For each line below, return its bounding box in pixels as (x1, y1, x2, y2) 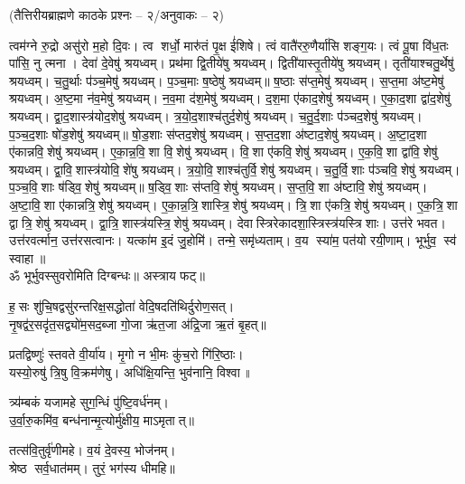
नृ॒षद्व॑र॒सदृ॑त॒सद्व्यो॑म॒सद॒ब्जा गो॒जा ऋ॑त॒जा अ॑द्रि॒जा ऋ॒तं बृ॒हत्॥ (9, 314, 266, 333)
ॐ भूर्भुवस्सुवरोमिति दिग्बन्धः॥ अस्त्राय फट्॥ (9, 266, 205, 285)
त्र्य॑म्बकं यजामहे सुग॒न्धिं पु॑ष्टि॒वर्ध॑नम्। (9, 393, 169, 412)
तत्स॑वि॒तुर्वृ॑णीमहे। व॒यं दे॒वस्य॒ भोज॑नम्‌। (9, 441, 176, 460)
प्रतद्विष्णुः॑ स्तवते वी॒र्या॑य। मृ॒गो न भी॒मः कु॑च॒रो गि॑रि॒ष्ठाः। (9, 345, 244, 364)
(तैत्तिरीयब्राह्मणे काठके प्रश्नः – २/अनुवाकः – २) (9, 5, 224, 24)
